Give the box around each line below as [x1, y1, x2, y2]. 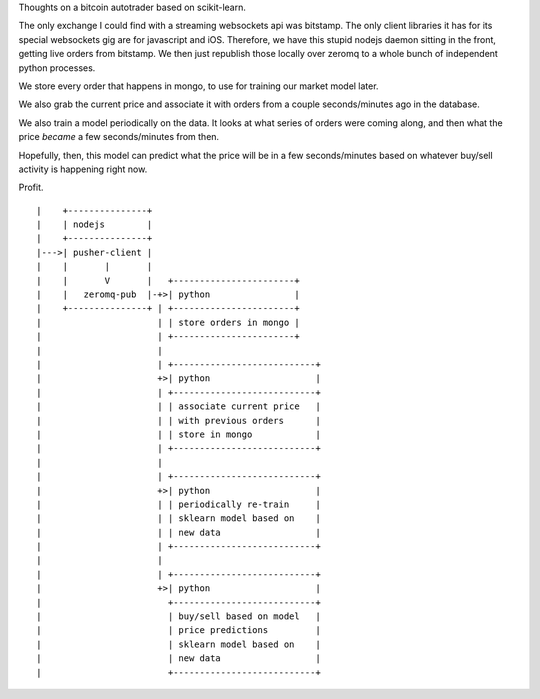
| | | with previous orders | [36, 415, 322, 426]
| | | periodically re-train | [36, 498, 322, 510]
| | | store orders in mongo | [36, 316, 300, 328]
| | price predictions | [36, 625, 322, 636]
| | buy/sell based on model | [36, 611, 322, 622]
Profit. [18, 181, 44, 194]
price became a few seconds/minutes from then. [18, 131, 220, 143]
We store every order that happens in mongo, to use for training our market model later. [18, 80, 379, 92]
